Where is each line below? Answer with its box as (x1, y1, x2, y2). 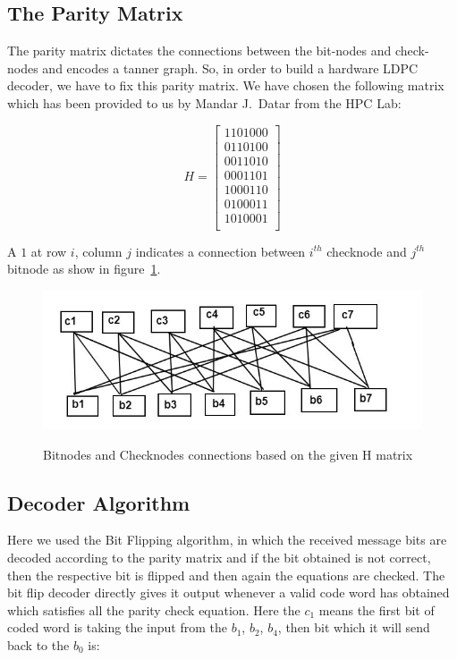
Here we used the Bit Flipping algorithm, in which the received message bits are (7, 530, 447, 549)
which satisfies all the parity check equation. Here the (7, 600, 300, 619)
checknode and (326, 241, 407, 260)
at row (30, 241, 67, 260)
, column (74, 241, 123, 260)
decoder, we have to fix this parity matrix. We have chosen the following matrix (7, 76, 444, 95)
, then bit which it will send (277, 618, 430, 637)
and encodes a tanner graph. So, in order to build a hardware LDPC (42, 58, 419, 77)
